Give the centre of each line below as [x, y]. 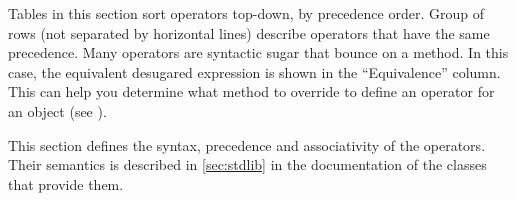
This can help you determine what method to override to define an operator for [251, 91]
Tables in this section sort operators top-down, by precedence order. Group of [246, 13]
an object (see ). [57, 110]
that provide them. [66, 183]
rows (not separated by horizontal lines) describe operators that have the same [249, 32]
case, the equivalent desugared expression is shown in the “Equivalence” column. [254, 71]
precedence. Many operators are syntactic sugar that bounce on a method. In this [258, 52]
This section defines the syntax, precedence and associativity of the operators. [247, 144]
